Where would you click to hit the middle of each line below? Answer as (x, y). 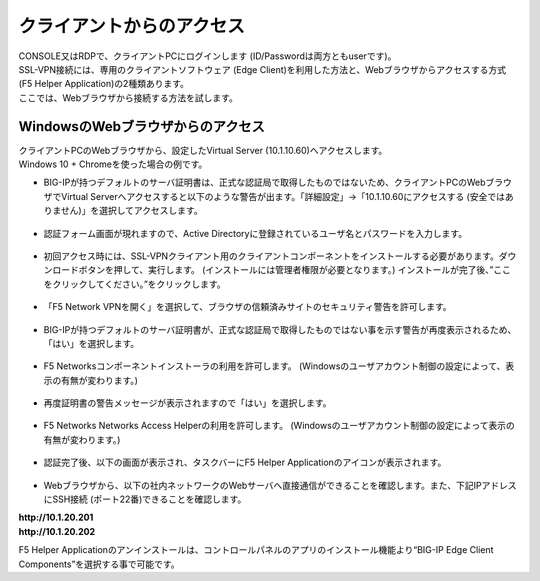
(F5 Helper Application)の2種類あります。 (103, 84)
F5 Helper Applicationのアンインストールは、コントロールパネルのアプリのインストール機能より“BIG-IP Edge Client (256, 550)
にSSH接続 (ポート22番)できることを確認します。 (145, 499)
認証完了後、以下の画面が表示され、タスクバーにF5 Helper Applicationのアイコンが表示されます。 (245, 462)
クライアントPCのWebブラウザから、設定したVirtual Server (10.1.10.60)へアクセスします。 (203, 150)
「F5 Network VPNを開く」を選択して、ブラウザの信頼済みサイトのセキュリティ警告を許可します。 (247, 307)
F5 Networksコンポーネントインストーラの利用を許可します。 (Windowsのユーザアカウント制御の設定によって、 (274, 366)
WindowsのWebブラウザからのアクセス (141, 126)
